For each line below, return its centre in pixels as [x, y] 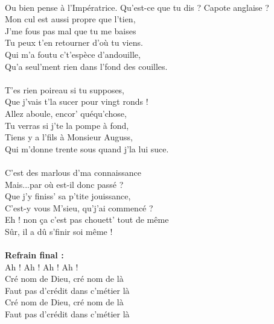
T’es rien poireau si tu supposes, [65, 89]
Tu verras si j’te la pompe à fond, [67, 125]
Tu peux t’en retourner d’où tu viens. [74, 42]
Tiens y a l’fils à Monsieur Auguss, [69, 137]
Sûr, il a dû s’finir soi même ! [59, 231]
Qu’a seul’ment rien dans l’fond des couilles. [86, 66]
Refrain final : [34, 255]
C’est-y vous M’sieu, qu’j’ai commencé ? [79, 207]
